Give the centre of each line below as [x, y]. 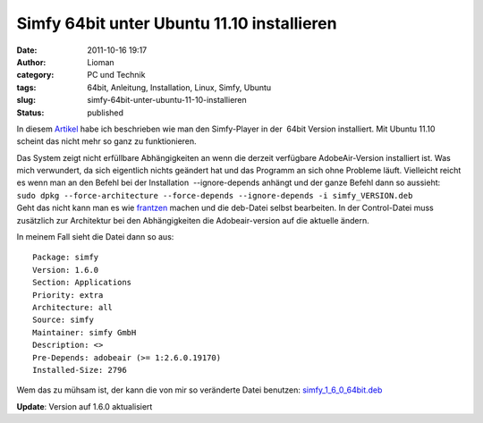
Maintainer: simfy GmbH [85, 332]
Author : [31, 62]
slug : [26, 100]
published [106, 113]
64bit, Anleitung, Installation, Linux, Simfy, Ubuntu [179, 87]
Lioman [101, 62]
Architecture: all [73, 307]
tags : [26, 87]
